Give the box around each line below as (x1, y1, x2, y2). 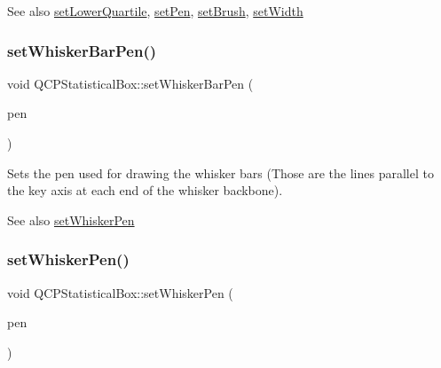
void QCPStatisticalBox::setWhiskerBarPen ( (7, 74, 254, 92)
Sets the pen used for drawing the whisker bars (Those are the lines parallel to (7, 163, 434, 182)
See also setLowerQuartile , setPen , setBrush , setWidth (7, 2, 303, 20)
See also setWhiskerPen (7, 210, 135, 229)
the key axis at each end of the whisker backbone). (7, 181, 283, 200)
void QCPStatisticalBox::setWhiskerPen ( (7, 283, 233, 301)
